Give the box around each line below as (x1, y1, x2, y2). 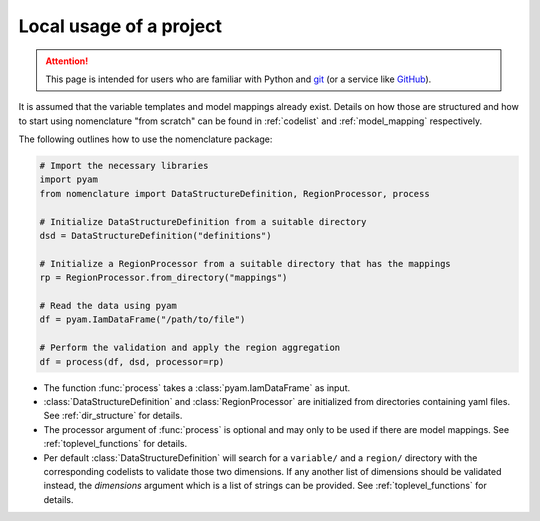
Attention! (45, 55, 89, 67)
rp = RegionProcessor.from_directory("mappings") (39, 272, 288, 284)
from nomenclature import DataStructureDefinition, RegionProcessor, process (39, 188, 430, 199)
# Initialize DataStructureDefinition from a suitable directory (39, 216, 367, 227)
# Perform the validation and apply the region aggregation (39, 342, 341, 354)
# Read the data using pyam (39, 300, 177, 311)
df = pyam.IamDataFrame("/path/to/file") (39, 314, 246, 325)
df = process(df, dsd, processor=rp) (39, 356, 225, 367)
